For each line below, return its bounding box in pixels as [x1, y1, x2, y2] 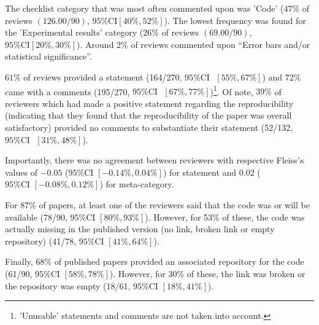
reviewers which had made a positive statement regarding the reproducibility [5, 96, 294, 109]
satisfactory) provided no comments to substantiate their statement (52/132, [5, 121, 293, 133]
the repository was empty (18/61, [5, 279, 131, 292]
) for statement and [163, 165, 237, 178]
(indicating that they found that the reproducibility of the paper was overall [5, 109, 292, 122]
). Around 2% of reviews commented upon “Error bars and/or [77, 37, 310, 50]
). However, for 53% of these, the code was [145, 210, 305, 223]
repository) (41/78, [5, 234, 77, 247]
